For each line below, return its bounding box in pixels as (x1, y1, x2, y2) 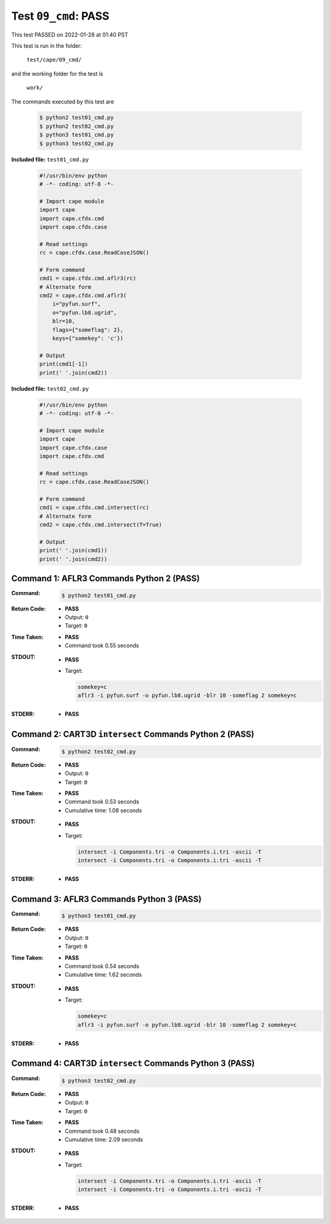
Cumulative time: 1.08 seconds (65, 806, 142, 814)
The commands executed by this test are (11, 98, 114, 105)
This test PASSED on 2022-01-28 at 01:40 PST (11, 31, 128, 38)
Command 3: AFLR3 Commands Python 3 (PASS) (11, 894, 202, 904)
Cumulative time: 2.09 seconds (65, 1136, 144, 1143)
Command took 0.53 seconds (65, 798, 140, 805)
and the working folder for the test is (11, 70, 103, 77)
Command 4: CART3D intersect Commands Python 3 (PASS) (11, 1058, 255, 1068)
